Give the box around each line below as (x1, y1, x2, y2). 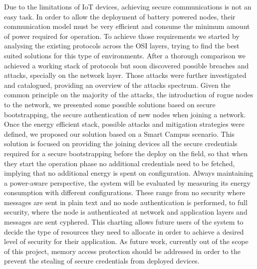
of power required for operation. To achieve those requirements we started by (4, 30, 240, 41)
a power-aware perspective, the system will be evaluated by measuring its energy (4, 177, 251, 188)
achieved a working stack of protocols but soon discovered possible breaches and (4, 60, 249, 70)
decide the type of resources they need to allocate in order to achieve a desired (4, 226, 244, 237)
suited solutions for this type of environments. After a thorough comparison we (4, 50, 246, 60)
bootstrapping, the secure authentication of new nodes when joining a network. (4, 109, 246, 119)
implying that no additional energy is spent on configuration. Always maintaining (4, 168, 254, 178)
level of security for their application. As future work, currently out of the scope (4, 236, 249, 247)
